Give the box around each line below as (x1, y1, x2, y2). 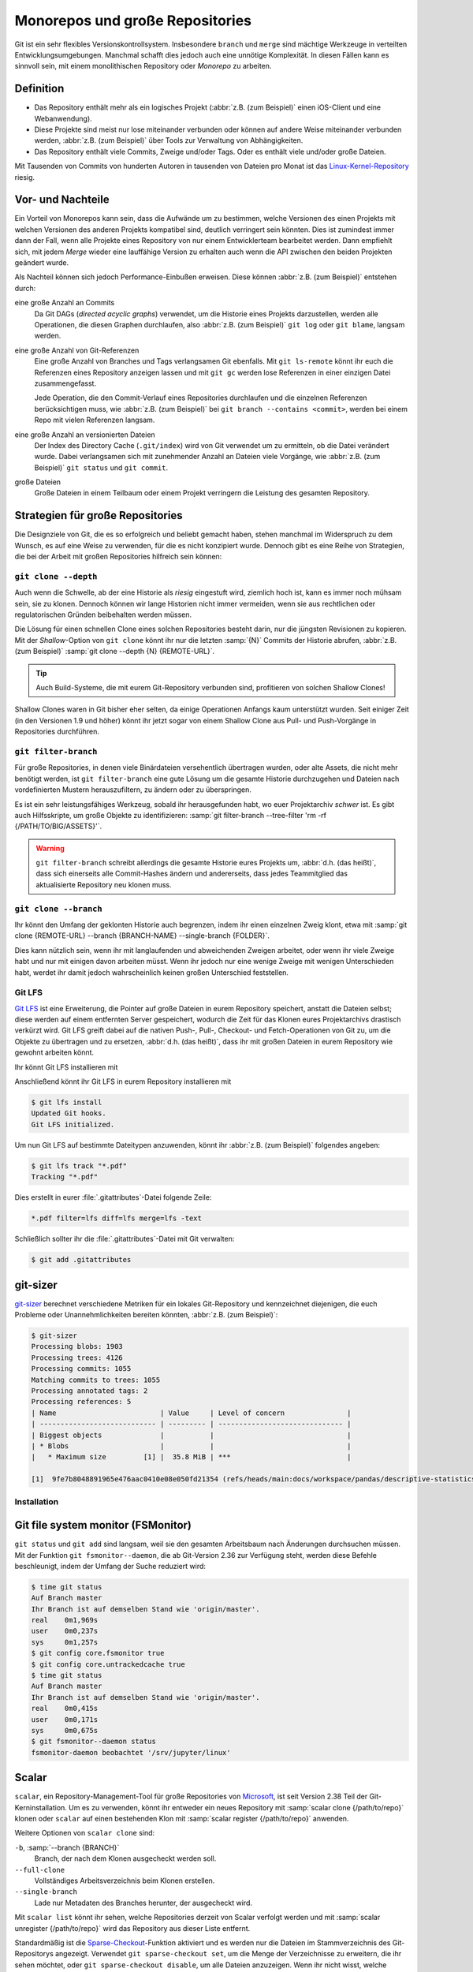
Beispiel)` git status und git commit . (34, 462, 169, 472)
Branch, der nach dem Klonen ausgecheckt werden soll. (34, 1854, 217, 1863)
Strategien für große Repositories (14, 509, 183, 522)
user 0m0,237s (31, 1627, 99, 1636)
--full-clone (14, 1866, 65, 1874)
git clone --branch (14, 903, 102, 914)
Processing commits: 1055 (31, 1365, 132, 1373)
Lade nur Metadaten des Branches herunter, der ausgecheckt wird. (34, 1898, 252, 1907)
